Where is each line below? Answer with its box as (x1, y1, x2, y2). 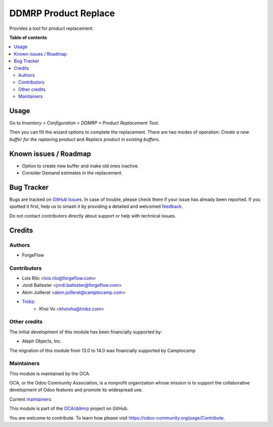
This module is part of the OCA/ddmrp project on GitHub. (9, 405, 129, 412)
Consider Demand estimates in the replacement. (22, 170, 123, 176)
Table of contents (9, 34, 48, 40)
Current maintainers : (9, 396, 53, 402)
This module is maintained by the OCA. (9, 370, 90, 376)
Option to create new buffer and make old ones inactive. (22, 162, 139, 169)
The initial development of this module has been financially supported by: (9, 329, 162, 335)
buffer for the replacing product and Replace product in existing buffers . (9, 136, 160, 142)
